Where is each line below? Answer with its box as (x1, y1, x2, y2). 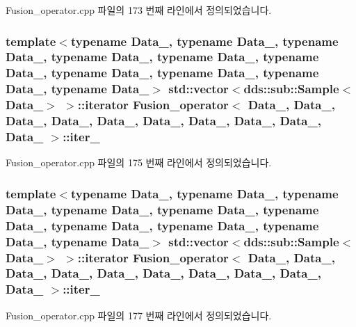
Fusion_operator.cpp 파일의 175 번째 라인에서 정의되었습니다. (6, 155, 272, 170)
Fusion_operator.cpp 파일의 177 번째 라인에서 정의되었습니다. (6, 308, 272, 322)
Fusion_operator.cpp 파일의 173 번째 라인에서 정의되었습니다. (6, 3, 272, 17)
